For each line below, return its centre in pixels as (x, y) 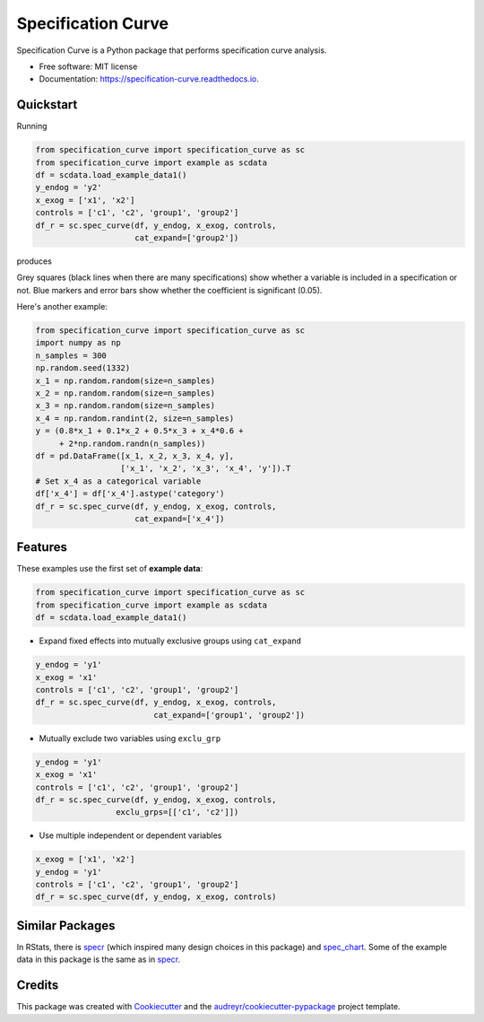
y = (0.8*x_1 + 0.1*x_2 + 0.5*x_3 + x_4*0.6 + (139, 431)
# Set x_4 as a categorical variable (118, 481)
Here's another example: (62, 307)
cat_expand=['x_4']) (180, 519)
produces (35, 261)
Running (32, 127)
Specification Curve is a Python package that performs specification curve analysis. (172, 50)
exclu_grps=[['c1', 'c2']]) (177, 812)
